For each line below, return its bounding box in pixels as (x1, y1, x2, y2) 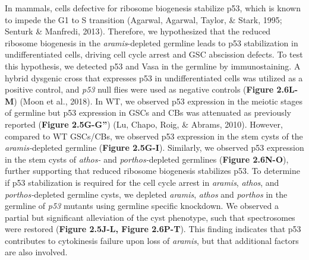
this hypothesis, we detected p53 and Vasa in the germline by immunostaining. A (5, 59, 301, 72)
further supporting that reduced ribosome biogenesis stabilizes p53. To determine (5, 164, 300, 177)
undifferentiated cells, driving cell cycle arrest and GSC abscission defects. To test (5, 48, 303, 61)
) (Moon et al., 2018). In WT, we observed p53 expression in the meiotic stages (14, 94, 303, 107)
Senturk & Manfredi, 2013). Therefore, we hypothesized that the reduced (5, 25, 271, 37)
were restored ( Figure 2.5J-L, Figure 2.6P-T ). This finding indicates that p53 (5, 223, 301, 235)
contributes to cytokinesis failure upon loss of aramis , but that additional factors (5, 234, 299, 246)
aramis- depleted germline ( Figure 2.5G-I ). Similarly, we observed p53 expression (5, 141, 304, 154)
